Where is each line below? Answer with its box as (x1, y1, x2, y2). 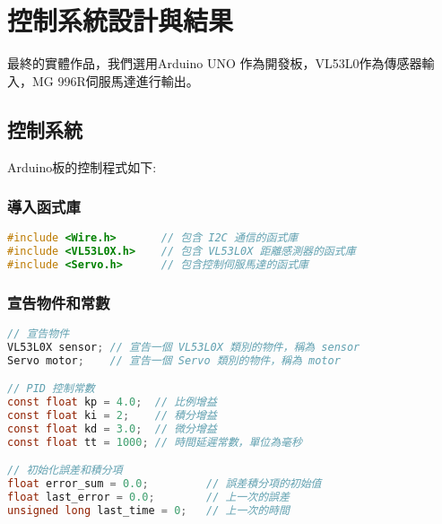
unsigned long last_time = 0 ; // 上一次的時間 (7, 504, 290, 518)
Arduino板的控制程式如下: (7, 157, 157, 176)
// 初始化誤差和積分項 (7, 464, 123, 477)
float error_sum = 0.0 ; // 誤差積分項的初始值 (7, 477, 322, 491)
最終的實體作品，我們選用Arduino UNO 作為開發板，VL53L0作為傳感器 (7, 54, 422, 73)
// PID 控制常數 (7, 382, 95, 396)
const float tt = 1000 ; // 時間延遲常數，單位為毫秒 (7, 435, 302, 449)
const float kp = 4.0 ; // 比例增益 (7, 396, 217, 409)
